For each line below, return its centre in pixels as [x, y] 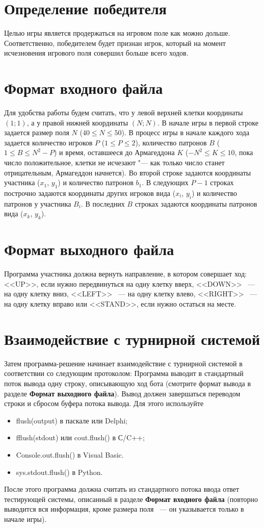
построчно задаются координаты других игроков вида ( [90, 193]
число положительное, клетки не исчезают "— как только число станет [114, 162]
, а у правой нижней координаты [77, 122]
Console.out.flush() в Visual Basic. [70, 454]
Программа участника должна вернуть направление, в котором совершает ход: [125, 274]
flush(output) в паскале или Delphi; [72, 420]
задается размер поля [37, 132]
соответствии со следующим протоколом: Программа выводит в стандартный [124, 373]
